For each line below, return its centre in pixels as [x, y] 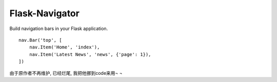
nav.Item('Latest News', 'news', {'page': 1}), [90, 54]
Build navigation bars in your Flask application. [59, 29]
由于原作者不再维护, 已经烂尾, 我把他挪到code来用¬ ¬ [66, 73]
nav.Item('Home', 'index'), [64, 47]
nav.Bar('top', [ [40, 40]
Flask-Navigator [44, 13]
